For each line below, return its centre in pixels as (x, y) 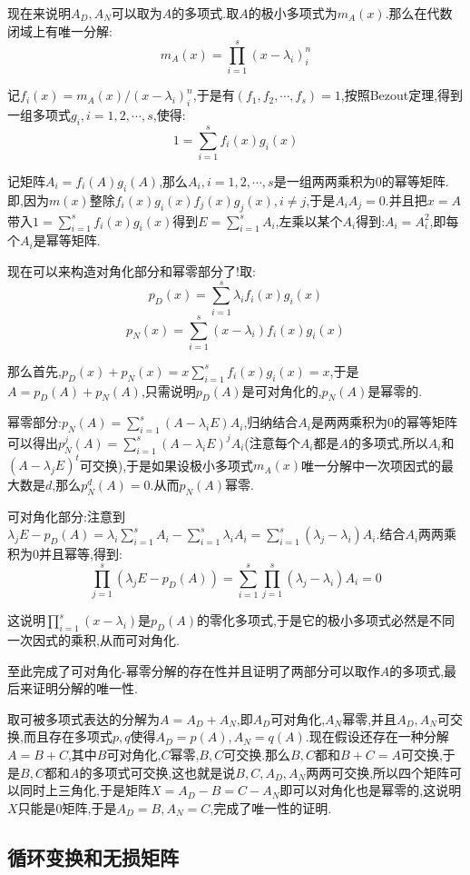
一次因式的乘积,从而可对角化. (93, 639)
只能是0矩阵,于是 (67, 807)
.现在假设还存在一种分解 (377, 736)
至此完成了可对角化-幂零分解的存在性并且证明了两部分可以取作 (194, 670)
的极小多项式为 (293, 13)
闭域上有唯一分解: (60, 30)
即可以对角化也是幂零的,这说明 (371, 790)
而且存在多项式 (68, 736)
